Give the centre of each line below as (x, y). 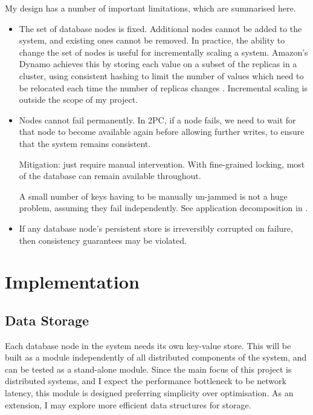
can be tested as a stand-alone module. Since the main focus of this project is (148, 369)
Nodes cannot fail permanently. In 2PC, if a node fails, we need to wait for (157, 119)
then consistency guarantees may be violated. (103, 240)
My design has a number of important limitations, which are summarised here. (150, 8)
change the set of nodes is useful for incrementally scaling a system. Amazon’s (163, 52)
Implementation (72, 282)
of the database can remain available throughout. (110, 176)
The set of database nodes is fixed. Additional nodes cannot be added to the (160, 28)
